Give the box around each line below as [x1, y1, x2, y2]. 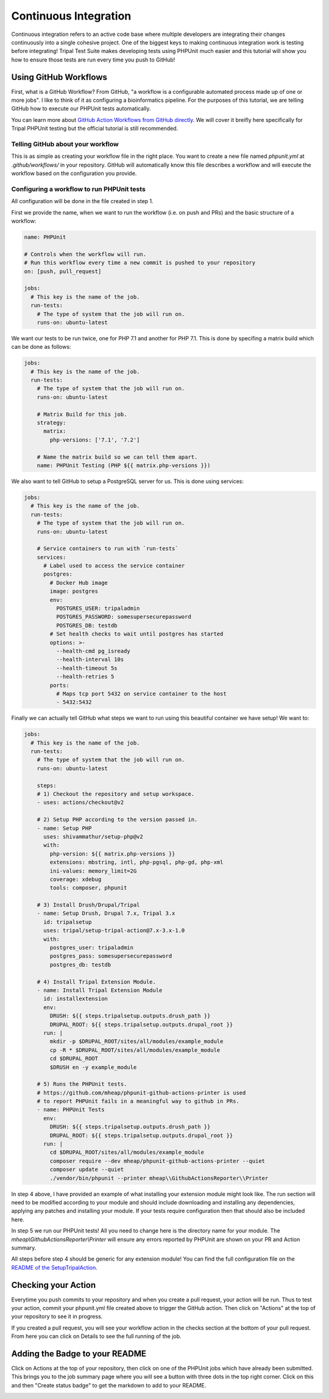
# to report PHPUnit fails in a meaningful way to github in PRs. [37, 1098, 240, 1105]
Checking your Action [11, 1279, 96, 1290]
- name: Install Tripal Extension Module [37, 987, 163, 993]
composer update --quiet [49, 1166, 124, 1173]
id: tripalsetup [43, 918, 92, 925]
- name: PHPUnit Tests [37, 1106, 105, 1113]
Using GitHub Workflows [11, 72, 108, 82]
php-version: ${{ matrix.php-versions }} [49, 850, 175, 857]
